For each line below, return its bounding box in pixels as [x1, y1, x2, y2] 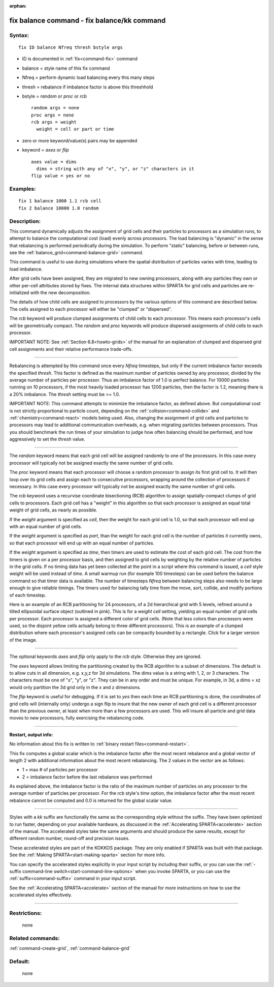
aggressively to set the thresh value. [9, 436, 86, 442]
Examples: [9, 186, 36, 193]
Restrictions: [9, 909, 42, 916]
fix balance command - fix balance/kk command [9, 16, 166, 25]
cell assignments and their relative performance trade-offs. [9, 346, 133, 352]
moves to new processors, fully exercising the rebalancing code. [9, 715, 145, 721]
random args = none [31, 105, 80, 111]
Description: [9, 218, 41, 225]
